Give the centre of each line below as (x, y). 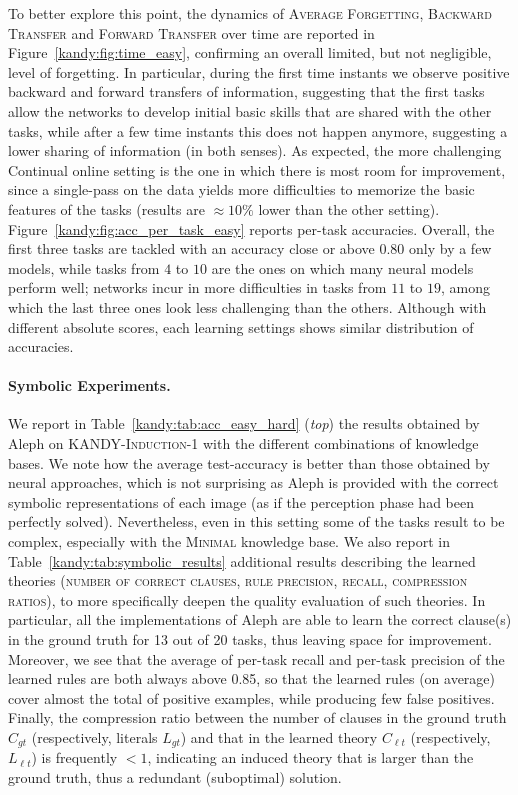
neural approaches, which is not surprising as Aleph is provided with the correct (253, 482)
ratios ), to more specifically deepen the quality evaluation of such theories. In (247, 599)
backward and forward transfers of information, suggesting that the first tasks (246, 91)
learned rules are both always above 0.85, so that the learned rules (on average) (252, 678)
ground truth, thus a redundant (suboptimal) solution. (175, 777)
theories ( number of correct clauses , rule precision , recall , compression (238, 580)
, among (465, 287)
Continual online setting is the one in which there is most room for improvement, (257, 169)
